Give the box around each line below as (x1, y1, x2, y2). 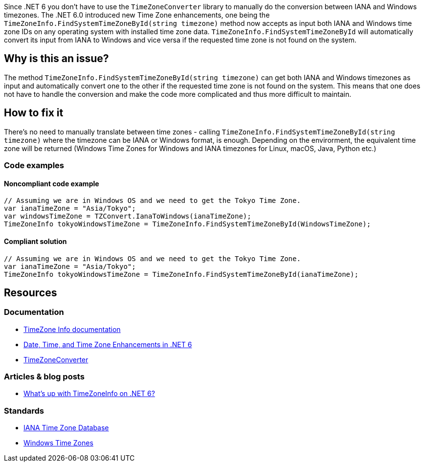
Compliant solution (4, 237, 67, 245)
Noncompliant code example (4, 179, 99, 188)
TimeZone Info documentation (23, 325, 121, 333)
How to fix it (4, 107, 64, 119)
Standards (4, 405, 45, 416)
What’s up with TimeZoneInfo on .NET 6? (23, 389, 155, 398)
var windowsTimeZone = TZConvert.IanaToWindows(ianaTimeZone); (4, 212, 251, 221)
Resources (4, 286, 57, 299)
